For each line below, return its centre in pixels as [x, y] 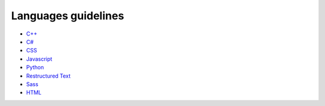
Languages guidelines [68, 16]
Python [35, 67]
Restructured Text [48, 76]
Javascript [39, 59]
